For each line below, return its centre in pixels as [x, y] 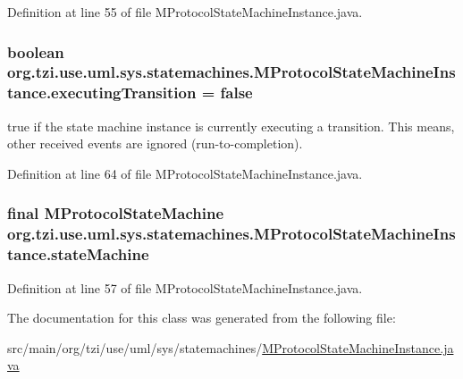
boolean [36, 51]
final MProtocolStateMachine [116, 213]
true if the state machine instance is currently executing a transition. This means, [231, 126]
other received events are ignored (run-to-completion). [155, 143]
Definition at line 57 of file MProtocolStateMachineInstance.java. [185, 287]
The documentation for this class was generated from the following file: [202, 318]
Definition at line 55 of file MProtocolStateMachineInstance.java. [185, 12]
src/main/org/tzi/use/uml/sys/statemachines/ [135, 347]
